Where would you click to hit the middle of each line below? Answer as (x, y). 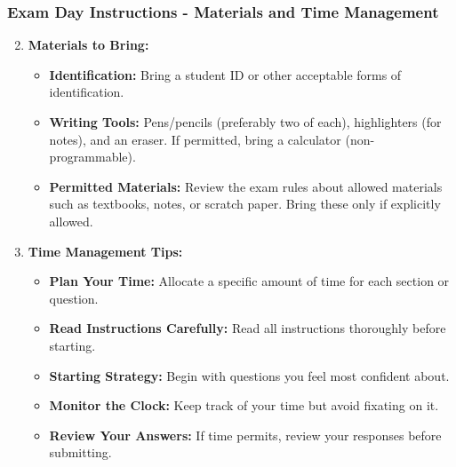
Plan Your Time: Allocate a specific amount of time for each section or (249, 281)
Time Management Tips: (105, 251)
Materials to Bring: (88, 45)
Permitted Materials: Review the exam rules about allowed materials (246, 186)
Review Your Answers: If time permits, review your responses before (245, 435)
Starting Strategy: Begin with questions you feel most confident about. (249, 375)
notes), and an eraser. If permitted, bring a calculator (195, 139)
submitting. (80, 452)
